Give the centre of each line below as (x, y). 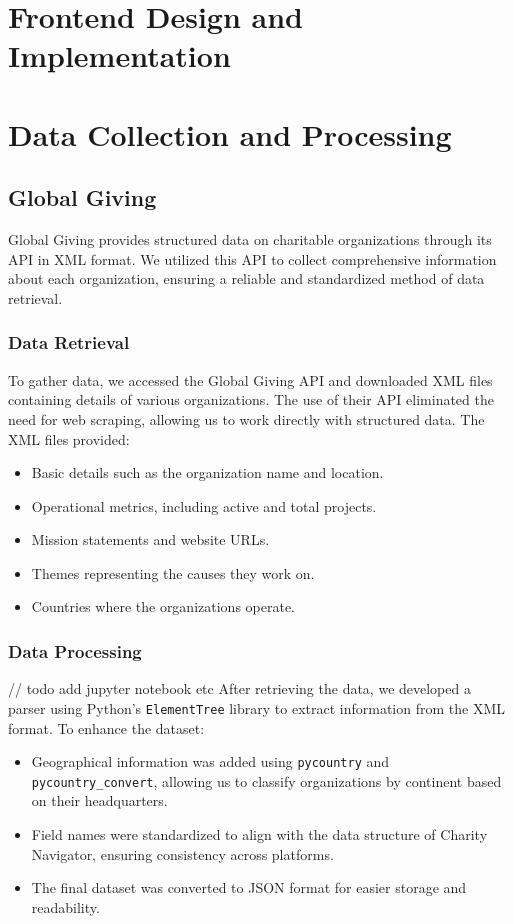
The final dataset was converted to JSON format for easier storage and (249, 887)
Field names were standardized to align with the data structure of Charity (259, 834)
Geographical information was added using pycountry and (210, 761)
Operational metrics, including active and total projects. (204, 505)
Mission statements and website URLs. (150, 539)
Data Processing (75, 651)
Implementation (119, 55)
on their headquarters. (99, 800)
